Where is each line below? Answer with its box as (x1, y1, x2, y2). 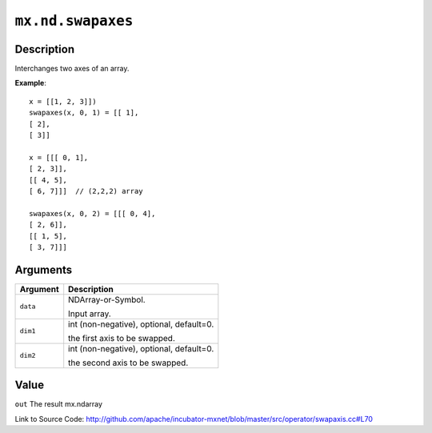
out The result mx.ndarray (14, 399, 103, 409)
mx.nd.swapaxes (14, 12, 134, 30)
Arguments (14, 263, 73, 276)
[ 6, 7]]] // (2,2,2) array (29, 186, 143, 195)
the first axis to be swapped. (68, 332, 176, 343)
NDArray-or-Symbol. (68, 294, 146, 305)
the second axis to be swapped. (68, 357, 189, 368)
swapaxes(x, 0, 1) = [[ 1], (29, 108, 139, 118)
